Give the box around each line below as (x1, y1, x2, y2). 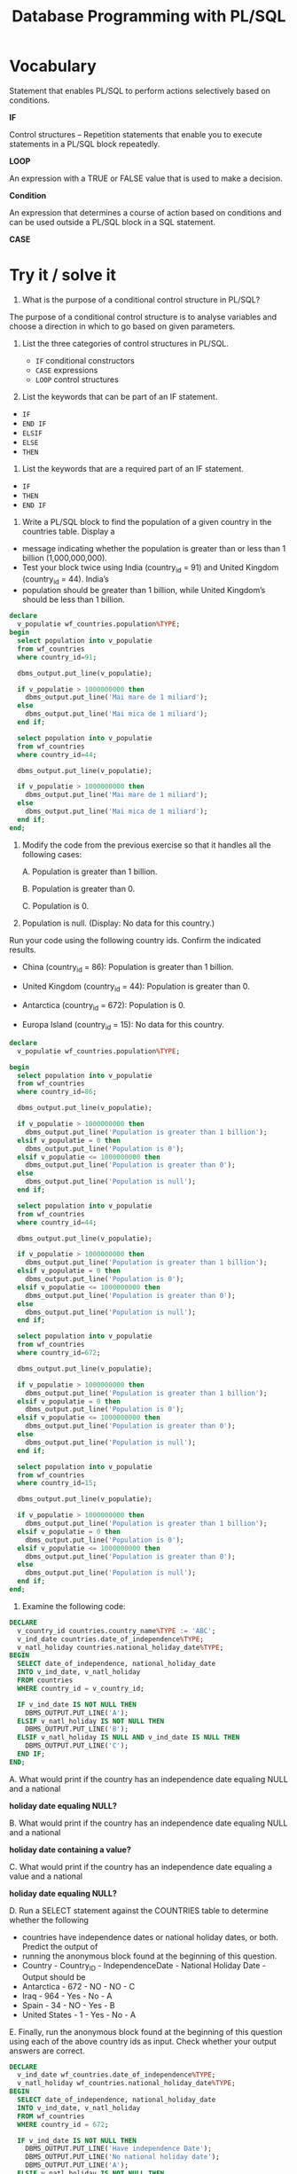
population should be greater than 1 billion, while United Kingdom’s (21, 585, 266, 596)
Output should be (21, 1971, 86, 1982)
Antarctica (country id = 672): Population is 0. (21, 1000, 186, 1013)
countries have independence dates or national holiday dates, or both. (21, 1931, 279, 1943)
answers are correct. (9, 2045, 86, 2056)
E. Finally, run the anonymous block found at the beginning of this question (9, 2026, 283, 2037)
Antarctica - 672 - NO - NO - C (21, 1981, 136, 1991)
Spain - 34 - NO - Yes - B (21, 1999, 115, 2010)
